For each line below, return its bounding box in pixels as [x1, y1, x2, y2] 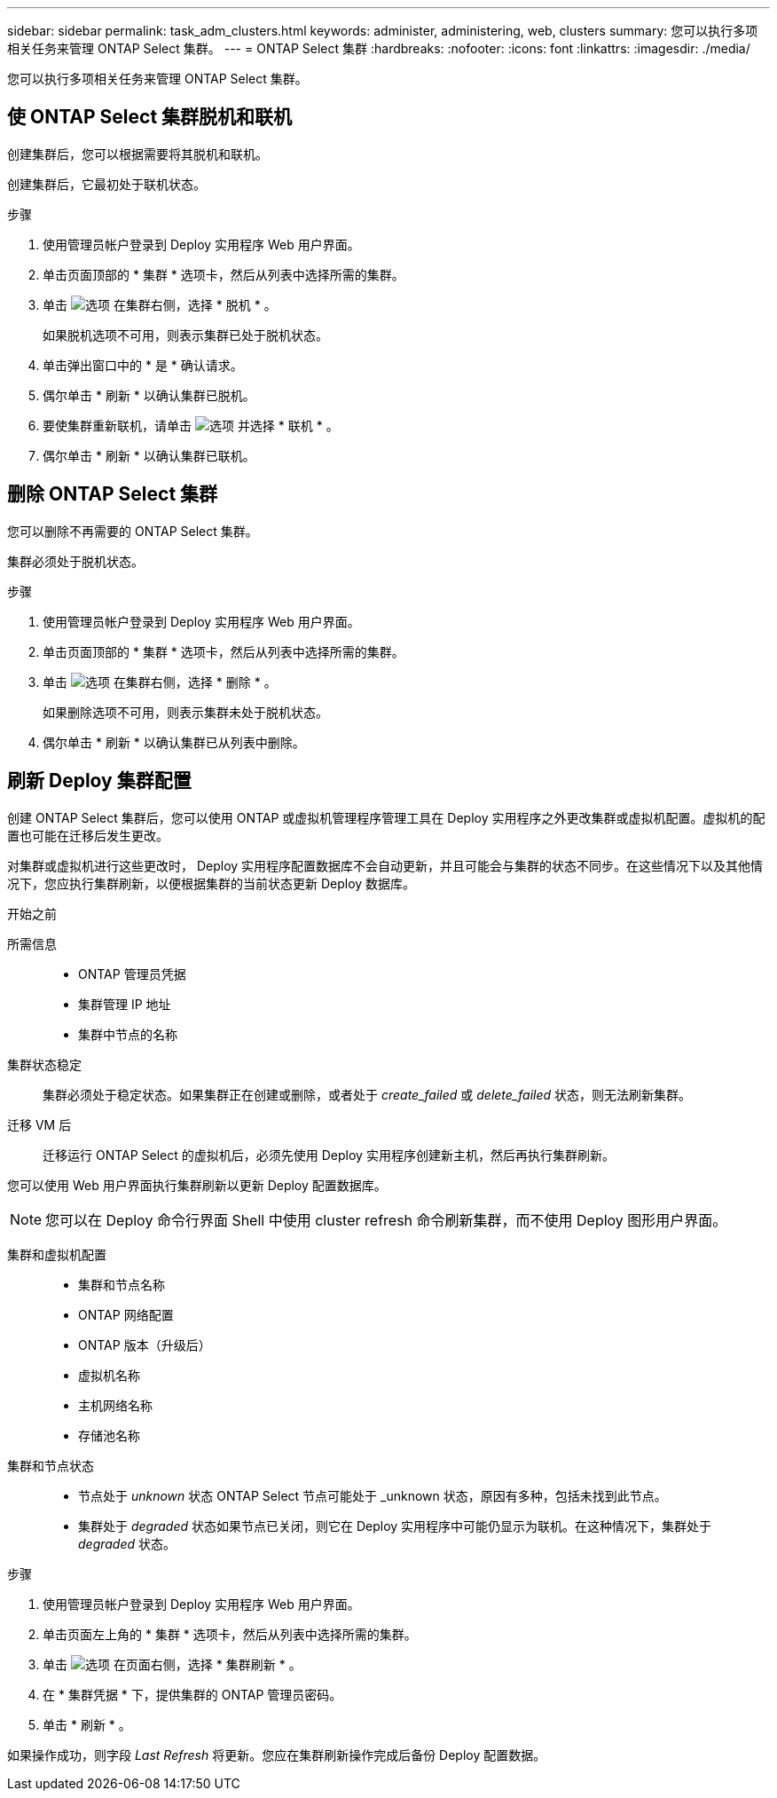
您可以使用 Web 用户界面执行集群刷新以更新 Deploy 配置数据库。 [7, 1177, 387, 1193]
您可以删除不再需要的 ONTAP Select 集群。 [7, 523, 258, 539]
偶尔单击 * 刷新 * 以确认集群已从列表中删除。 [43, 734, 305, 750]
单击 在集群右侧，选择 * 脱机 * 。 [43, 296, 277, 312]
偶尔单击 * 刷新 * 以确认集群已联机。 [43, 447, 255, 463]
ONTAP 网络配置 [78, 1306, 174, 1322]
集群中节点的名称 [78, 1026, 177, 1042]
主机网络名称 [78, 1397, 153, 1413]
